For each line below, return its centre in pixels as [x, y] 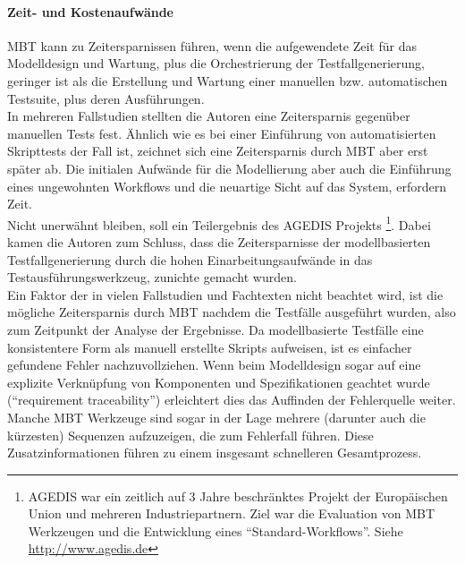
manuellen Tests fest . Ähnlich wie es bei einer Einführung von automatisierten [222, 133]
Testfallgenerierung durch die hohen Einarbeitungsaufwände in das [190, 259]
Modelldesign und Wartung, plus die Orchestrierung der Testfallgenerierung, [216, 63]
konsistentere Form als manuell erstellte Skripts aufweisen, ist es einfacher [210, 347]
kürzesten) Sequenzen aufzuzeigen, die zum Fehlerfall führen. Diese [190, 435]
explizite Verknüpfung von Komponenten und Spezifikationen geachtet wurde [219, 382]
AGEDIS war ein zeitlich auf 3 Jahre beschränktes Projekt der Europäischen [238, 496]
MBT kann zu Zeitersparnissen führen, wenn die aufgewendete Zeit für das [212, 45]
